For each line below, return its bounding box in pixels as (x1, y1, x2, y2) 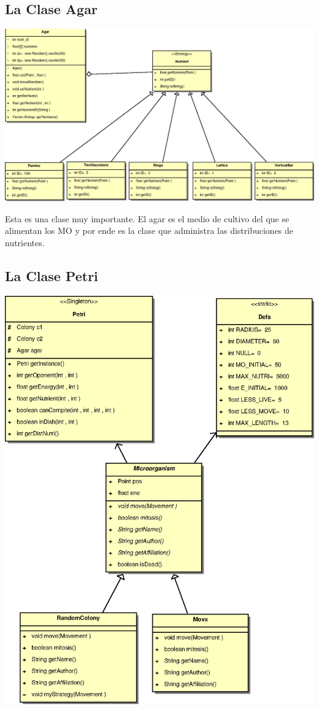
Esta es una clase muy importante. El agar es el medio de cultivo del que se (5, 212, 290, 225)
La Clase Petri (5, 266, 98, 285)
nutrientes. (5, 236, 45, 249)
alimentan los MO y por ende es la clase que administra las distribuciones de (5, 224, 294, 237)
